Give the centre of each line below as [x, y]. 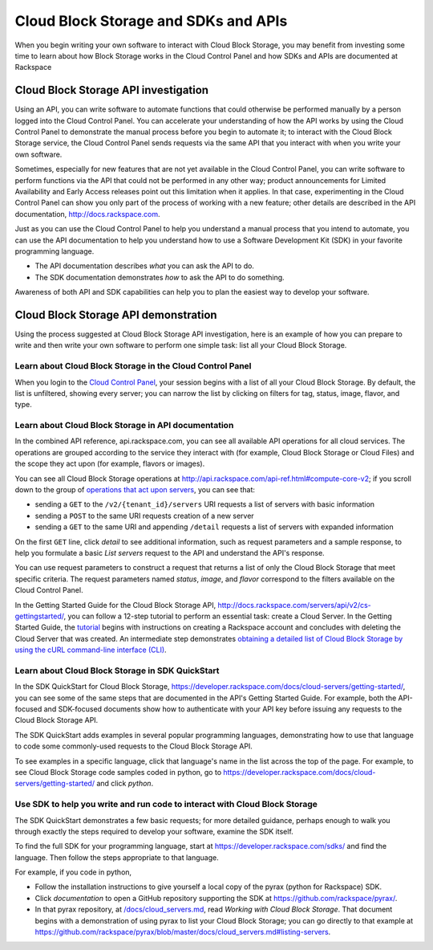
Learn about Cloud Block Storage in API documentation [124, 426]
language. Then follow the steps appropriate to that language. [117, 857]
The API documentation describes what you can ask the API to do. [144, 266]
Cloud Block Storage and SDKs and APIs [151, 21]
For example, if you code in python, [73, 872]
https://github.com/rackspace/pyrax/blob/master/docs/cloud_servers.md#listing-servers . [183, 932]
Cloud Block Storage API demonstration [116, 314]
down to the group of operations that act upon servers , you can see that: [135, 490]
